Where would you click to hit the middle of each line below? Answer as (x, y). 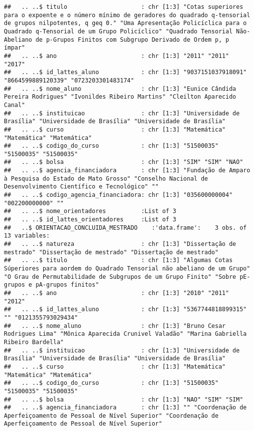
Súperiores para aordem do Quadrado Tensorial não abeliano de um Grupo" (127, 269)
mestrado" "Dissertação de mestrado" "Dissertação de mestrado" (111, 252)
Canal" (14, 105)
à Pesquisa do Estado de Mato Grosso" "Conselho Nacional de (106, 178)
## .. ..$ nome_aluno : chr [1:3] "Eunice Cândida (120, 89)
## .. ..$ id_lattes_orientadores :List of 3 (90, 220)
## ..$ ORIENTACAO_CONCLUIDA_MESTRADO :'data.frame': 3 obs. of (125, 228)
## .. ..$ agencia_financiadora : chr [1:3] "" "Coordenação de (125, 408)
